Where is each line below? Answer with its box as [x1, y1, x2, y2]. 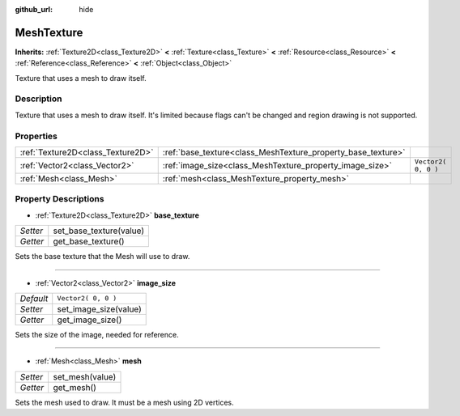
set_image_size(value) [57, 304, 142, 315]
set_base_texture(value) [53, 225, 145, 236]
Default [19, 292, 49, 304]
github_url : [15, 5, 53, 14]
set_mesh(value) [53, 371, 117, 382]
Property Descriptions [15, 193, 104, 205]
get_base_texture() [53, 236, 125, 247]
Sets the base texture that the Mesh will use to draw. [15, 252, 190, 261]
